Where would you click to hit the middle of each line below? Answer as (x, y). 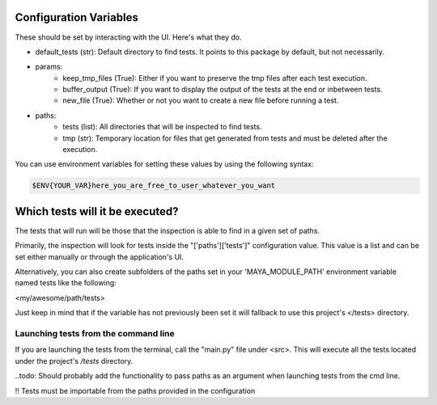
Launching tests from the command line (95, 334)
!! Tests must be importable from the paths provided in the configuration (135, 390)
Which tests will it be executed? (97, 211)
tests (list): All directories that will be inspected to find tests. (162, 127)
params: (49, 67)
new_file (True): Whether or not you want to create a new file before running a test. (201, 100)
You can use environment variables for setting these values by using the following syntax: (165, 164)
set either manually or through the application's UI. (100, 257)
